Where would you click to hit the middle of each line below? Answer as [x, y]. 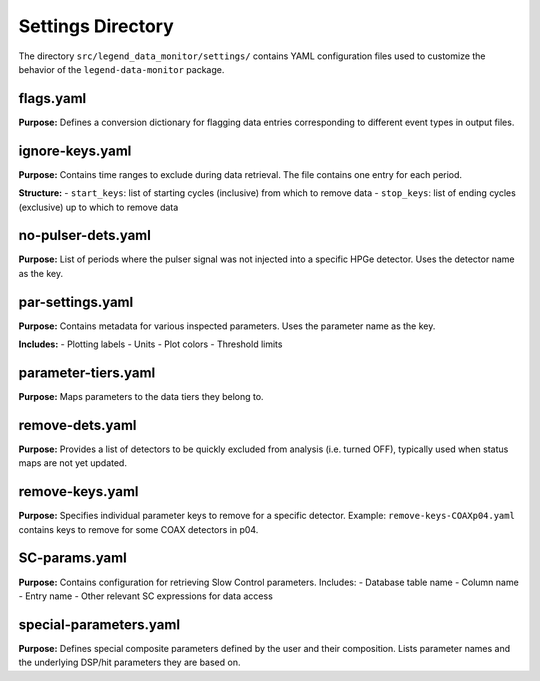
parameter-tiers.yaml [87, 372]
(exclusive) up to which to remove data [98, 207]
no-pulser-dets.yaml [85, 235]
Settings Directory [96, 26]
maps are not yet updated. [72, 463]
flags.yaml [52, 98]
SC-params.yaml [72, 558]
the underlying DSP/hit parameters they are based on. [129, 662]
